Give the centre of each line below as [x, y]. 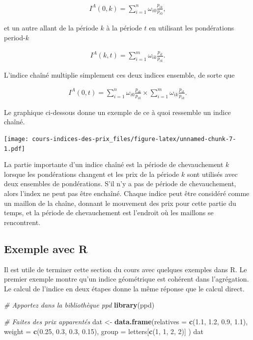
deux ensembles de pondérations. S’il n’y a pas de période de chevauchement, [120, 184]
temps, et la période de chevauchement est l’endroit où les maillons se [109, 212]
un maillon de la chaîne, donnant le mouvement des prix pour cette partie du [120, 203]
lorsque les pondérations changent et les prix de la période [92, 174]
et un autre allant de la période [51, 28]
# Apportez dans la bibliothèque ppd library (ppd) [79, 305]
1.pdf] [14, 149]
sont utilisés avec [212, 174]
